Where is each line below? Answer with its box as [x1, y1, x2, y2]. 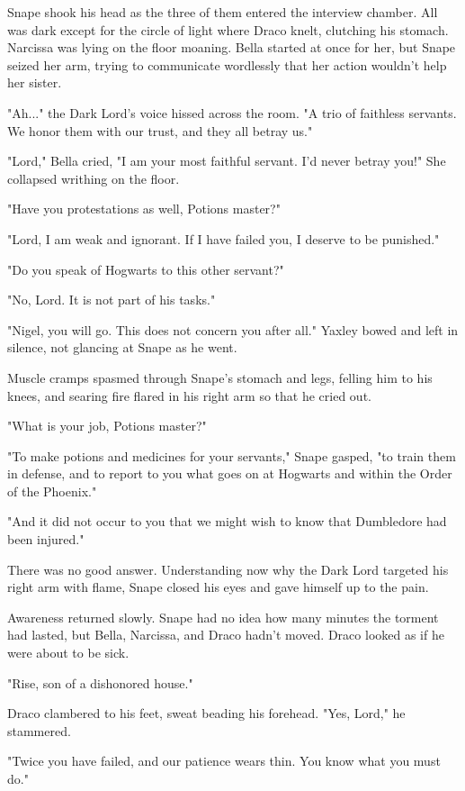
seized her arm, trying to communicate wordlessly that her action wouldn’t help [7, 55, 447, 74]
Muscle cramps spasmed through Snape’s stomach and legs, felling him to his [7, 368, 433, 386]
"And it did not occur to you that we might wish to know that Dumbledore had [7, 512, 447, 531]
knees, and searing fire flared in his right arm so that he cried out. [7, 386, 371, 405]
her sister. [7, 73, 62, 92]
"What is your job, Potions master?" [7, 416, 207, 435]
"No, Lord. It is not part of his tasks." [7, 290, 216, 309]
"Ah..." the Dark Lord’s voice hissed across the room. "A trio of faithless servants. [7, 103, 457, 122]
